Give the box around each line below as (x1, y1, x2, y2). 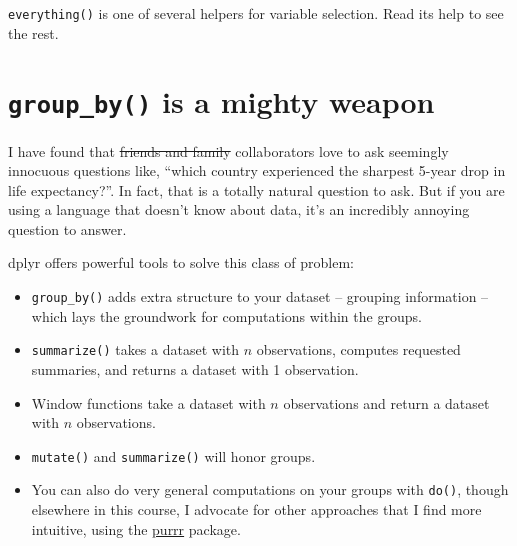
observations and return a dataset (283, 392, 490, 413)
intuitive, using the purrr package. (31, 518, 241, 539)
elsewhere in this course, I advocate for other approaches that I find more (31, 499, 482, 520)
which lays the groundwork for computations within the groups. (31, 305, 422, 326)
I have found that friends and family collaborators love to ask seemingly (8, 140, 449, 161)
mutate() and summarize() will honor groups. (31, 445, 316, 466)
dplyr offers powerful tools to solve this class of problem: (8, 252, 354, 273)
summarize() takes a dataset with (31, 339, 240, 360)
